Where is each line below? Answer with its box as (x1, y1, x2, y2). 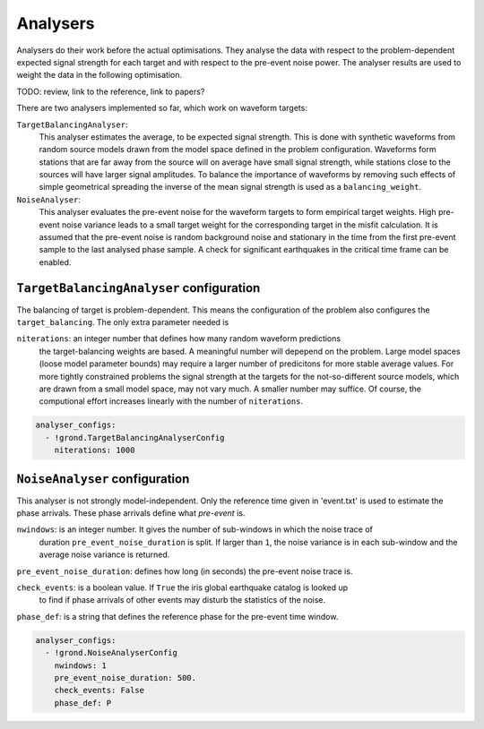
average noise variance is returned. (39, 549, 170, 560)
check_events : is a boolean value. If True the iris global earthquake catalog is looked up (16, 582, 349, 593)
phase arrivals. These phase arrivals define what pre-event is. (16, 508, 246, 519)
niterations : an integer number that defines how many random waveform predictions (16, 333, 341, 344)
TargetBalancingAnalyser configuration (16, 280, 261, 296)
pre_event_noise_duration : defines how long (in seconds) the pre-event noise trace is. (16, 565, 353, 577)
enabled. (39, 256, 72, 268)
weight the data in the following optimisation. (16, 70, 183, 81)
